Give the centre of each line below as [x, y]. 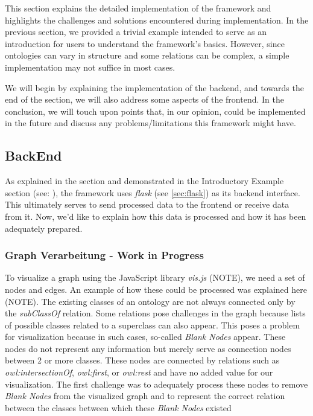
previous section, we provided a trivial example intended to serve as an [136, 32]
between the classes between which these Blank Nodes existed [118, 407]
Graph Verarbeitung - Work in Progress [104, 255]
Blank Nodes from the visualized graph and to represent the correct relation [145, 396]
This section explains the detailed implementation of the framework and [138, 8]
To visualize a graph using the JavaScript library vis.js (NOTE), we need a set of [155, 277]
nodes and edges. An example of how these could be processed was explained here [156, 289]
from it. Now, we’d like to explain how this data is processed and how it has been [156, 216]
